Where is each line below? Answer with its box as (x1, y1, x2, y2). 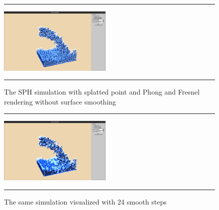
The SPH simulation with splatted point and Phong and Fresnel (4, 87, 200, 97)
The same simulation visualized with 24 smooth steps (4, 196, 167, 207)
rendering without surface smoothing (4, 96, 116, 106)
